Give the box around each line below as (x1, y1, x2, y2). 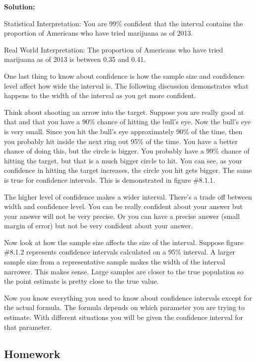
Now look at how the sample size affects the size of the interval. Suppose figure (4, 237, 244, 247)
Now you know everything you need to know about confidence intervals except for (4, 292, 253, 303)
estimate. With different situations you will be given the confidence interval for (4, 312, 243, 322)
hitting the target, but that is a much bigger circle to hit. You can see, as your (4, 155, 243, 165)
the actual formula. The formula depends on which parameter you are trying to (4, 302, 245, 312)
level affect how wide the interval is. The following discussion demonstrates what (4, 80, 249, 91)
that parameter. (4, 321, 52, 332)
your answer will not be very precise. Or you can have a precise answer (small (4, 210, 240, 221)
